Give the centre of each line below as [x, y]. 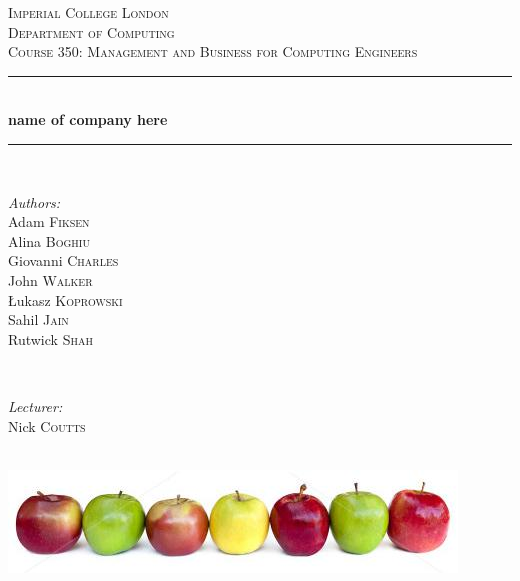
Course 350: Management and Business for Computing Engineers [213, 51]
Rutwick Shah [50, 338]
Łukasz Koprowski [65, 299]
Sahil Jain [38, 319]
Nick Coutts [47, 425]
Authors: [34, 201]
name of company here [88, 119]
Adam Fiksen [49, 221]
